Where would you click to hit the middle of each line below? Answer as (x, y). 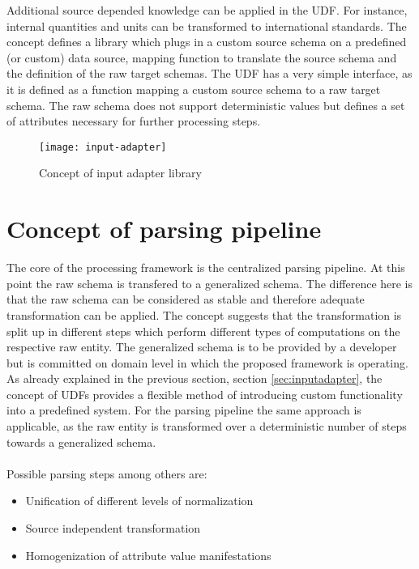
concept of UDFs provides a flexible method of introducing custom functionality (205, 394)
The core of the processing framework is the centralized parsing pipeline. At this (206, 268)
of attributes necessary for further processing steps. (134, 121)
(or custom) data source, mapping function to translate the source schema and (202, 57)
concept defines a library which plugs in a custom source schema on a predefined (207, 42)
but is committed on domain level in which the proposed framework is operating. (207, 362)
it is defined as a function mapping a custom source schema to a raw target (194, 89)
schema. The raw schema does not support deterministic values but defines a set (206, 105)
